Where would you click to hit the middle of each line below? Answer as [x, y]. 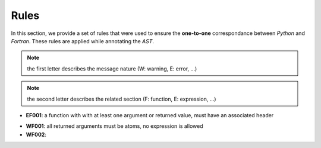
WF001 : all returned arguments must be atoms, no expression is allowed [114, 126]
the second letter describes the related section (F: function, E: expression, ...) [122, 99]
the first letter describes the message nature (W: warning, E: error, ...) [112, 69]
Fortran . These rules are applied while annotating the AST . [83, 41]
